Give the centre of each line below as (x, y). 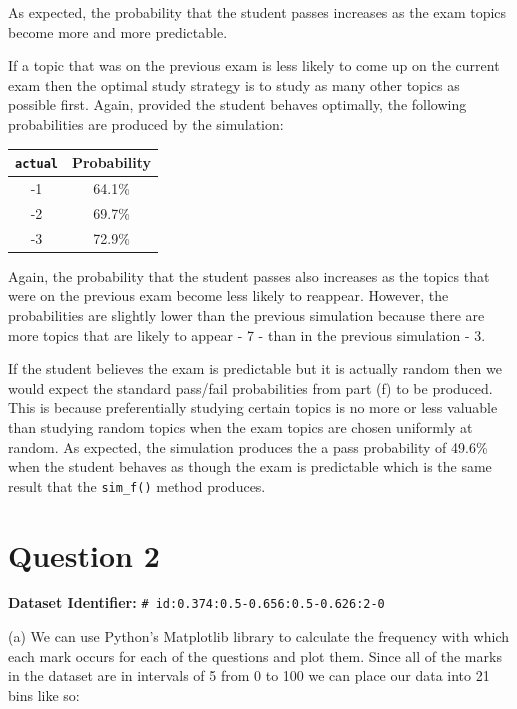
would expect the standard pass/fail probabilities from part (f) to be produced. (250, 387)
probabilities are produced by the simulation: (146, 123)
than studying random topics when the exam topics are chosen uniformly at (240, 426)
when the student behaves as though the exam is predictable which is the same (250, 466)
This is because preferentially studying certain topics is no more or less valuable (253, 407)
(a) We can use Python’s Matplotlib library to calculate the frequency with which (259, 636)
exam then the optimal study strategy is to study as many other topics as (234, 84)
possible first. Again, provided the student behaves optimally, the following (237, 104)
